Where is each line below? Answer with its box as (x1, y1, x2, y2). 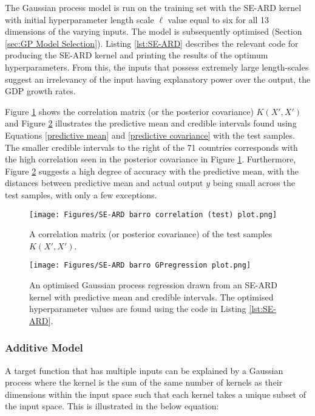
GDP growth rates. (5, 85, 76, 97)
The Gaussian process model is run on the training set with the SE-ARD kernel (5, 1, 302, 13)
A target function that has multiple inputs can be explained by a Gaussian (5, 364, 283, 376)
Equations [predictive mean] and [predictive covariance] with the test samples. (5, 128, 295, 141)
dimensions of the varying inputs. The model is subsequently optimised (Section (5, 25, 302, 38)
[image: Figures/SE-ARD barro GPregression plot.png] (29, 261, 251, 270)
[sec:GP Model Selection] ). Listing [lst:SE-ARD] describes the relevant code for (5, 36, 299, 49)
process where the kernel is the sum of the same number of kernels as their (5, 376, 283, 389)
